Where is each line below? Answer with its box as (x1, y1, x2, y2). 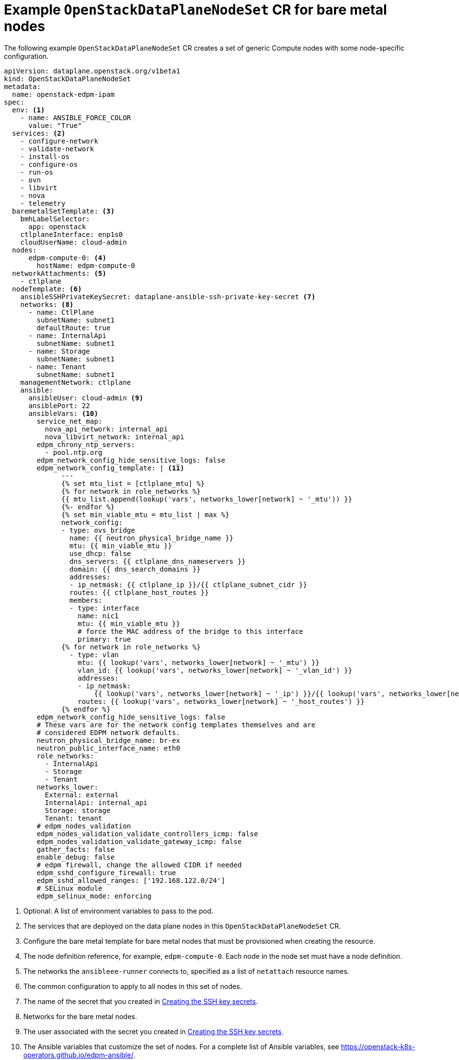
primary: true (77, 635, 131, 643)
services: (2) (12, 129, 66, 137)
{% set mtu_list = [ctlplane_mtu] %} (61, 479, 205, 487)
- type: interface (69, 604, 140, 612)
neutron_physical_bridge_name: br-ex (36, 736, 180, 744)
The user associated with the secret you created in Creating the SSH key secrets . (23, 1027, 283, 1036)
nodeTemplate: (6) (12, 285, 82, 293)
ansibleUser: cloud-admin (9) (28, 394, 143, 402)
